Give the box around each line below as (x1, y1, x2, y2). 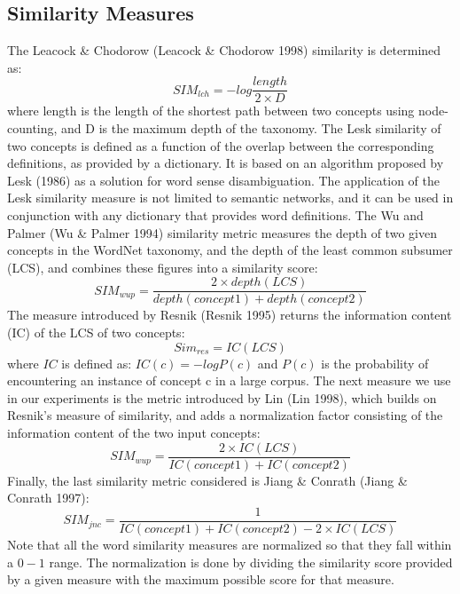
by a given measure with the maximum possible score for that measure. (7, 570, 394, 589)
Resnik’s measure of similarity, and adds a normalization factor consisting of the (7, 406, 443, 424)
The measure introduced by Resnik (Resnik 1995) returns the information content (7, 305, 452, 324)
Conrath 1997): (7, 488, 90, 507)
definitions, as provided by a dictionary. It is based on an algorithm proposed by (7, 154, 444, 172)
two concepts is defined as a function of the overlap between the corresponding (7, 136, 434, 154)
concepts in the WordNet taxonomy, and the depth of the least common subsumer (7, 241, 453, 259)
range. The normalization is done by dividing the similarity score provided (49, 552, 453, 571)
